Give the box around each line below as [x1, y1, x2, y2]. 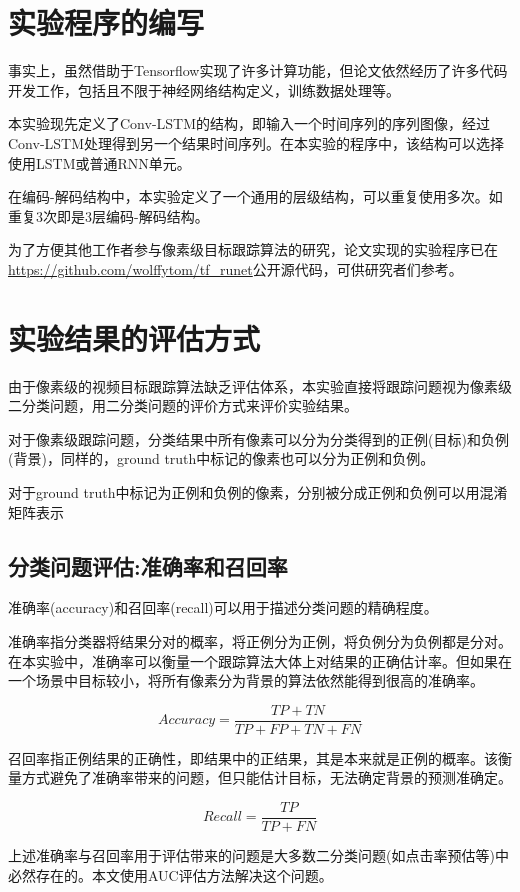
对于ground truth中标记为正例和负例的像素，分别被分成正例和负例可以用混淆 [8, 481, 508, 502]
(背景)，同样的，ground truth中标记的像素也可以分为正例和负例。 [8, 448, 435, 469]
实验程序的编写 [8, 2, 205, 43]
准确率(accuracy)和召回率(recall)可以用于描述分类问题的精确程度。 [8, 597, 438, 618]
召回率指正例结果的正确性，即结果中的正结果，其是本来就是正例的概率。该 [8, 747, 498, 768]
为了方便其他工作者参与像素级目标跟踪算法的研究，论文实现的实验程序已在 [8, 239, 498, 260]
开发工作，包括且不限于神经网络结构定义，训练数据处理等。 [8, 79, 400, 100]
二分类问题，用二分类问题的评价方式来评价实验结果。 [8, 395, 358, 416]
